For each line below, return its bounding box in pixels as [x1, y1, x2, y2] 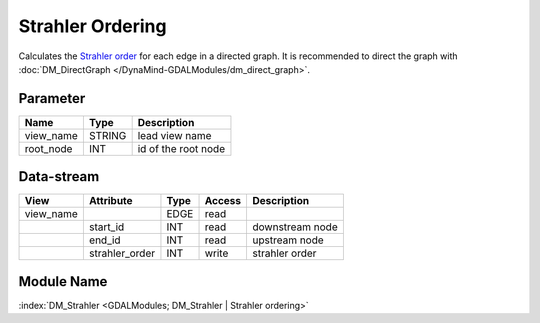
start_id [88, 220, 125, 234]
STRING [88, 128, 127, 142]
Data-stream [18, 168, 100, 185]
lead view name [137, 128, 212, 142]
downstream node [251, 220, 339, 234]
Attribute [88, 194, 134, 208]
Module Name [18, 273, 108, 290]
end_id [88, 233, 121, 247]
